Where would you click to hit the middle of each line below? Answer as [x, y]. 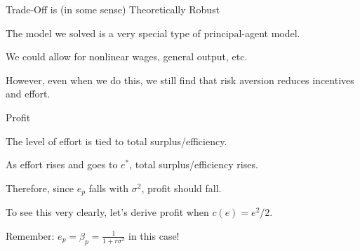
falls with [109, 188]
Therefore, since [40, 188]
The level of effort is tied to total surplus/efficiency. [116, 141]
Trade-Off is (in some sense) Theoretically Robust [113, 9]
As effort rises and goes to [62, 164]
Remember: [30, 235]
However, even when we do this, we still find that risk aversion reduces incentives [180, 80]
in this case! [154, 235]
